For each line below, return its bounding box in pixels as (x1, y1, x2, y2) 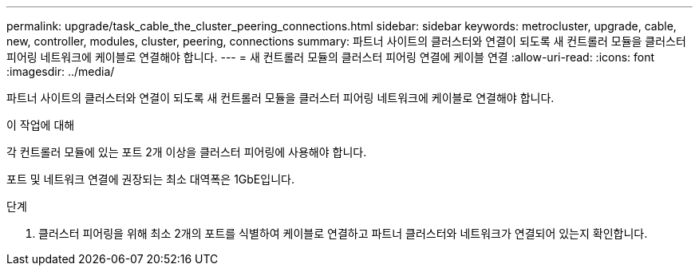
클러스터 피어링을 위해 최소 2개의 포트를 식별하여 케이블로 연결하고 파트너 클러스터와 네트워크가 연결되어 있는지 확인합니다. (38, 227, 648, 240)
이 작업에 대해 (6, 118, 75, 132)
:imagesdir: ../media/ (6, 65, 115, 78)
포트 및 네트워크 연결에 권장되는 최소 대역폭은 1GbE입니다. (6, 172, 294, 186)
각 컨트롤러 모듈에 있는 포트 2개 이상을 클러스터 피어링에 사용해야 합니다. (6, 145, 367, 159)
